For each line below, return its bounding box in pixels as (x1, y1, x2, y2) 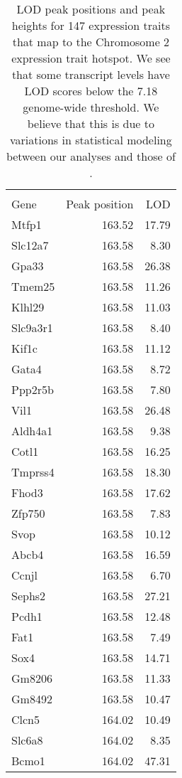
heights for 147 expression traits (11, 17, 170, 33)
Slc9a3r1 (11, 319, 53, 336)
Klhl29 (11, 299, 45, 315)
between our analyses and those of (6, 148, 176, 164)
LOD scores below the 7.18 (24, 82, 158, 99)
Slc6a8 (11, 732, 43, 748)
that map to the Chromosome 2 (12, 33, 170, 50)
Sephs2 (11, 587, 46, 604)
